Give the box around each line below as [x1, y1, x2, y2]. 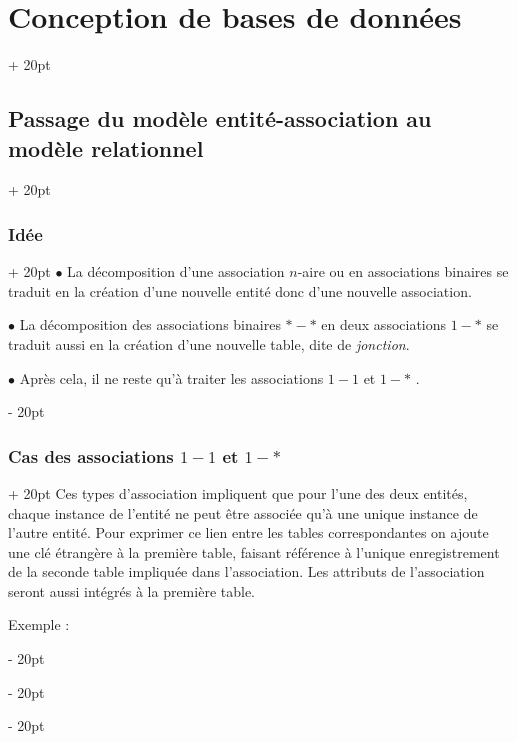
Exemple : [8, 614, 70, 635]
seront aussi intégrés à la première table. [8, 580, 255, 601]
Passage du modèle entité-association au [8, 103, 432, 134]
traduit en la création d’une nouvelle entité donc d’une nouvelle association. [8, 280, 472, 301]
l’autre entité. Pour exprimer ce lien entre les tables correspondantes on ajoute [8, 522, 489, 543]
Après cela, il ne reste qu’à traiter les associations [19, 367, 324, 388]
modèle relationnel [8, 132, 204, 163]
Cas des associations [8, 443, 174, 468]
